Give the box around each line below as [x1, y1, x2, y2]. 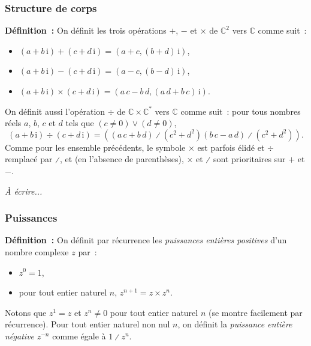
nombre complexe [5, 245, 69, 258]
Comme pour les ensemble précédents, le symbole [5, 141, 186, 153]
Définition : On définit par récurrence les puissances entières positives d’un [5, 234, 287, 246]
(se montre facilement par [208, 306, 303, 318]
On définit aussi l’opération [5, 105, 105, 117]
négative [5, 329, 35, 342]
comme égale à [52, 329, 106, 342]
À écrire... [5, 184, 43, 197]
